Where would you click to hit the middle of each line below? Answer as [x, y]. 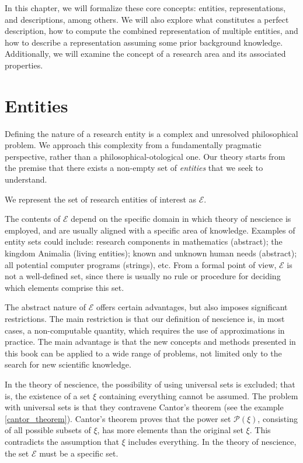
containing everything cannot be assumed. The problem [198, 395]
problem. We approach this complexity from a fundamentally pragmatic [133, 145]
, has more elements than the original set [170, 430]
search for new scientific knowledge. [68, 364]
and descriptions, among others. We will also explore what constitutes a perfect [147, 19]
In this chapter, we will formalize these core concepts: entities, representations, [145, 8]
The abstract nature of [45, 307]
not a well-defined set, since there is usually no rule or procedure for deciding [143, 276]
